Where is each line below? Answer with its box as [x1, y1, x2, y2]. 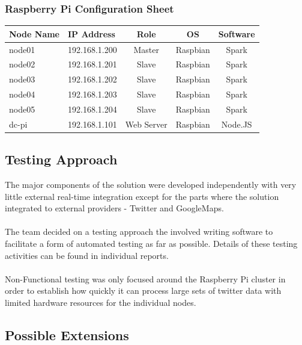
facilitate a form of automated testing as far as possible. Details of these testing [5, 237, 298, 250]
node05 [9, 102, 35, 115]
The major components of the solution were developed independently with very [5, 178, 297, 191]
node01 [9, 43, 35, 55]
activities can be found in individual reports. [5, 249, 169, 261]
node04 [9, 88, 35, 101]
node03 [9, 73, 35, 85]
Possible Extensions [5, 326, 129, 344]
